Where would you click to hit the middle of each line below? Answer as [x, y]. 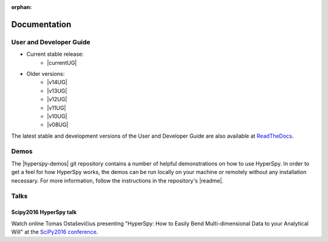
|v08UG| [58, 125]
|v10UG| [57, 116]
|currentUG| [62, 62]
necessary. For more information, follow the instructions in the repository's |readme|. [118, 180]
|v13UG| [57, 90]
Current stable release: [55, 54]
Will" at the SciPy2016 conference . [55, 232]
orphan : [22, 7]
